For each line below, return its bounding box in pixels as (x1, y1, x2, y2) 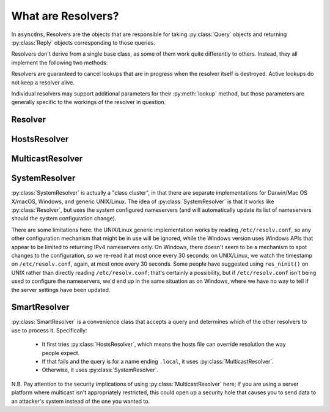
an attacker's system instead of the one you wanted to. (11, 397, 150, 405)
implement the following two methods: (11, 59, 108, 66)
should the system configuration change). (11, 215, 117, 222)
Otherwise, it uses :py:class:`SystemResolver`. (42, 366, 159, 373)
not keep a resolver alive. (11, 78, 75, 86)
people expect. (42, 349, 80, 356)
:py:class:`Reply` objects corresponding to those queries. (11, 39, 155, 46)
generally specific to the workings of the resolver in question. (11, 99, 166, 106)
